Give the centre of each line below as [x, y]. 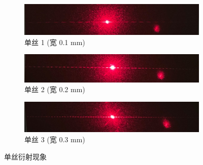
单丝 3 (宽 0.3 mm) [55, 139]
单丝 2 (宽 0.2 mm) [55, 89]
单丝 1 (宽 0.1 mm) [55, 42]
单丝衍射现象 [25, 156]
